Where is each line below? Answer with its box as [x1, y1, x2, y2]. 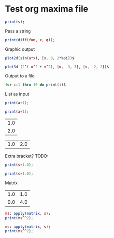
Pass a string [5, 28, 31, 34]
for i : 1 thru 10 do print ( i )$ [5, 82, 66, 88]
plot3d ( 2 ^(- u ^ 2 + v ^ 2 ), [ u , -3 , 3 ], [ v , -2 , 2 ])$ [5, 64, 109, 69]
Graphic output [5, 46, 35, 52]
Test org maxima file [5, 3, 88, 15]
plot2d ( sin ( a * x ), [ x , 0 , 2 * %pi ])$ [5, 56, 75, 60]
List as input [5, 91, 29, 97]
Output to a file [5, 73, 35, 79]
